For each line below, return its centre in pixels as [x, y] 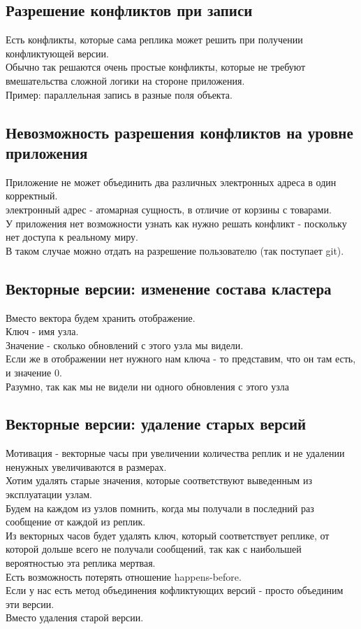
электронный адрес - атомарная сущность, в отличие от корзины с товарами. [169, 209]
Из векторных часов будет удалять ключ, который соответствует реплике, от [168, 535]
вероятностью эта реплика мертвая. [81, 563]
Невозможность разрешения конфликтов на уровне [179, 132]
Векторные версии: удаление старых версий [156, 424]
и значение [29, 372]
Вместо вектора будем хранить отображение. [101, 317]
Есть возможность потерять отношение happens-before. [124, 576]
